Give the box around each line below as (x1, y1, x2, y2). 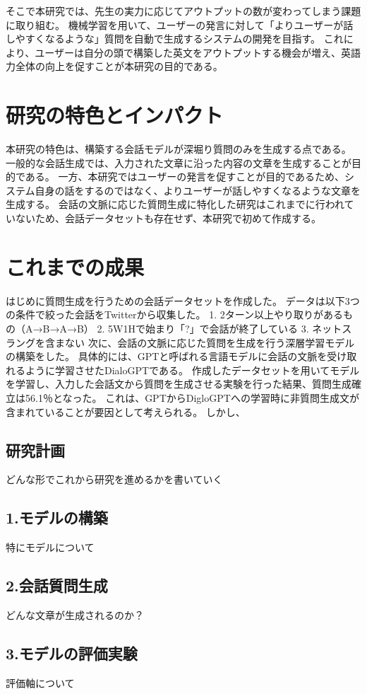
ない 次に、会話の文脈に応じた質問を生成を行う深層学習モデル (64, 335, 355, 349)
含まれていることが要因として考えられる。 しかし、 (6, 404, 246, 419)
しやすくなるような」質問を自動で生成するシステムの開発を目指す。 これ (6, 31, 344, 46)
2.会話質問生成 (6, 574, 108, 596)
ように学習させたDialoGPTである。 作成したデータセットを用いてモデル (25, 362, 360, 377)
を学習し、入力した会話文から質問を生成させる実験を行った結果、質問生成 (6, 376, 351, 391)
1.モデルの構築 (6, 507, 108, 528)
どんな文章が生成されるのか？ (6, 607, 144, 622)
